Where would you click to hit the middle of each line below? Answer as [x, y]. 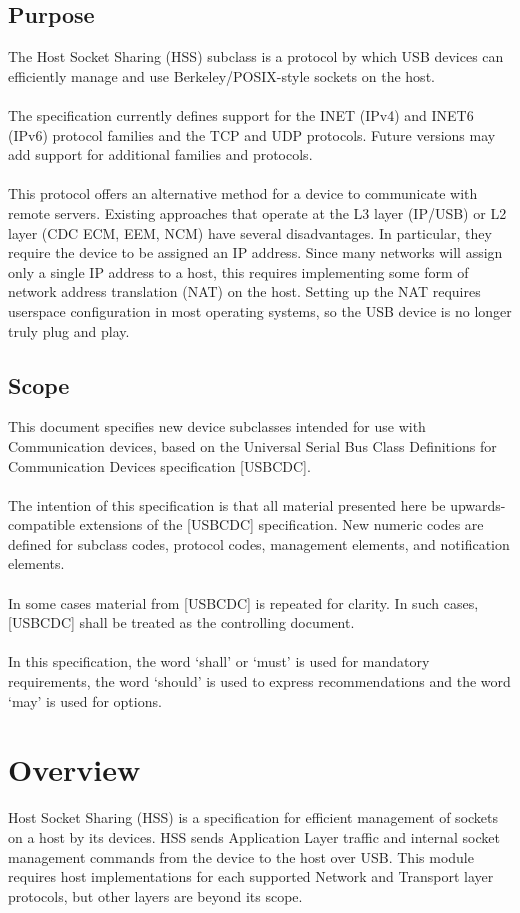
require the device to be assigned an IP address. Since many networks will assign [255, 252]
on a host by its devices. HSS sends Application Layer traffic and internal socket [254, 836]
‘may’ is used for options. [85, 700]
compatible [41, 524]
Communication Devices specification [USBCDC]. [159, 465]
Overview [74, 769]
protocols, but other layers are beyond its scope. [155, 895]
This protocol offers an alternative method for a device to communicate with [243, 193]
